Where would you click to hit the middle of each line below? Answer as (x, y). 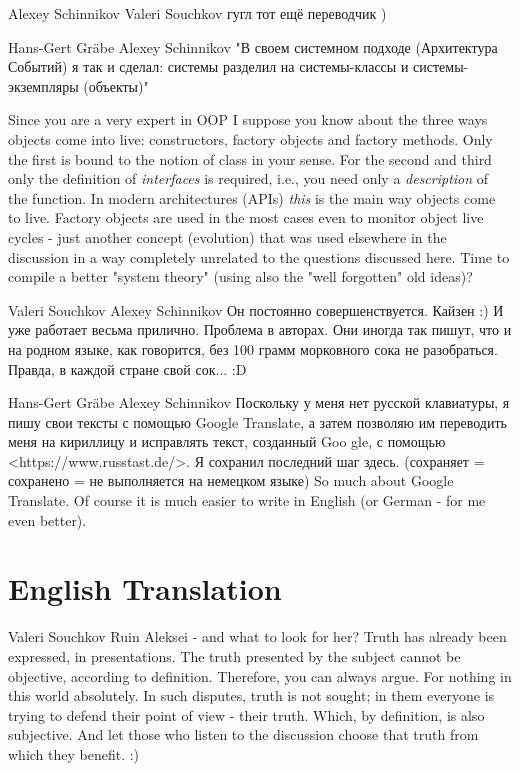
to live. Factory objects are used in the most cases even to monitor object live (246, 217)
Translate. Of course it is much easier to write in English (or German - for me (247, 500)
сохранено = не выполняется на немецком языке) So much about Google (231, 480)
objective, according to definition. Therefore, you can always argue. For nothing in (260, 675)
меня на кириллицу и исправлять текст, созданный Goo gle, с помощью (227, 441)
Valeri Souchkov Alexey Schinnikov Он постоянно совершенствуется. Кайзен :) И (256, 309)
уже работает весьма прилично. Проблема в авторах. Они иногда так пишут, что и (260, 329)
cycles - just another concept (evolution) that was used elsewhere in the (227, 236)
